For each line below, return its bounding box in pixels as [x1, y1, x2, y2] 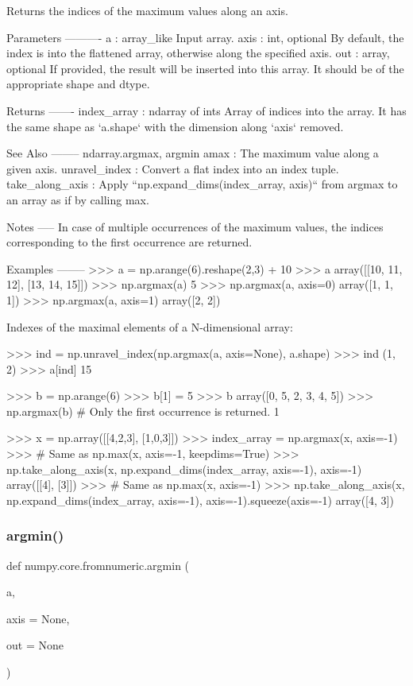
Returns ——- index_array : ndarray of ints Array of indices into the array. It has [6, 102, 407, 118]
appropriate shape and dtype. [6, 76, 150, 92]
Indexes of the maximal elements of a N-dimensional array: [6, 318, 293, 335]
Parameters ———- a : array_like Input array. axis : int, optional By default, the [6, 29, 404, 45]
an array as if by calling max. [6, 191, 149, 207]
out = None [6, 637, 64, 653]
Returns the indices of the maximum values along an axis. [6, 2, 288, 18]
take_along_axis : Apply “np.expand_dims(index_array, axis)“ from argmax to [6, 176, 398, 192]
